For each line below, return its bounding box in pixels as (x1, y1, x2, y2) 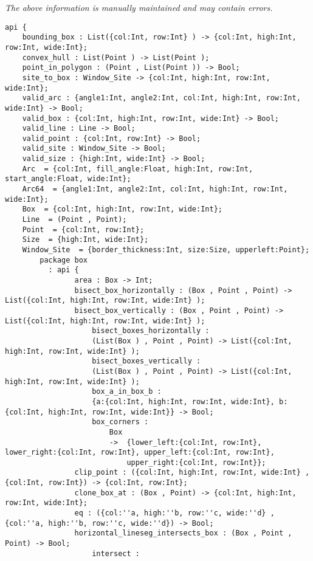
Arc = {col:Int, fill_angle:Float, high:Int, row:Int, (22, 164, 253, 173)
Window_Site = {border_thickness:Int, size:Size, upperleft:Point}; (22, 246, 310, 255)
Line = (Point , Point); (22, 215, 127, 224)
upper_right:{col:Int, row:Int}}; (126, 458, 266, 467)
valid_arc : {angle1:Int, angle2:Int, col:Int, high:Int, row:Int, (22, 94, 301, 103)
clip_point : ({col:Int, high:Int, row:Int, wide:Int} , (74, 468, 310, 477)
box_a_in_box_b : (92, 387, 162, 396)
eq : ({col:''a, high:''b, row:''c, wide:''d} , (74, 509, 275, 518)
